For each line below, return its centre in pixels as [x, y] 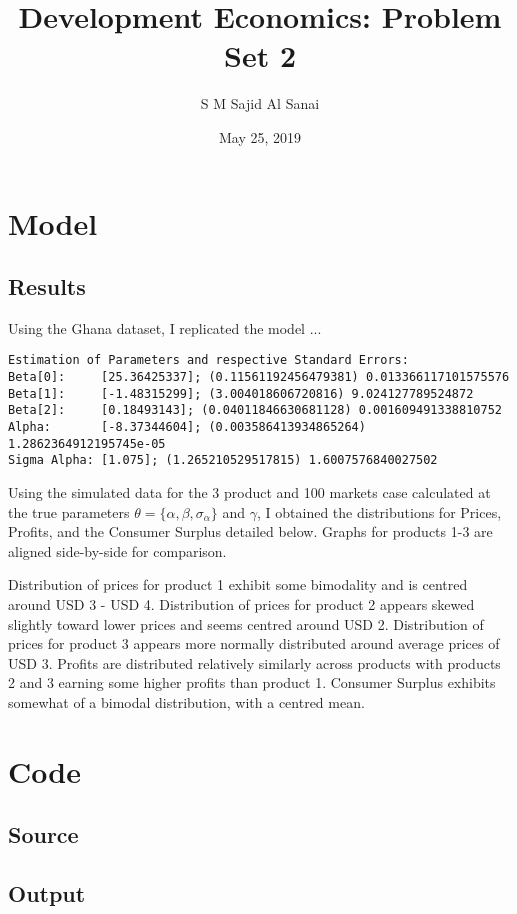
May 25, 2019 [260, 136]
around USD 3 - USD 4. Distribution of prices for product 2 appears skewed [241, 604]
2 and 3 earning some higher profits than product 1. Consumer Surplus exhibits [252, 682]
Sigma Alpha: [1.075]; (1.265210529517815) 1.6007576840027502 [223, 460]
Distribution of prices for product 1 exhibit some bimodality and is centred [238, 584]
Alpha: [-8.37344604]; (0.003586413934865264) [187, 427]
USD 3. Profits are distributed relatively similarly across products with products [254, 662]
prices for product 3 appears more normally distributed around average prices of [254, 643]
